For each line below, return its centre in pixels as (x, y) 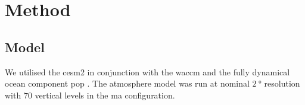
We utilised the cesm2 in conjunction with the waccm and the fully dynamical (147, 71)
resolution (282, 83)
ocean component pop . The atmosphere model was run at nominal (127, 83)
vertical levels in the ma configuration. (105, 95)
